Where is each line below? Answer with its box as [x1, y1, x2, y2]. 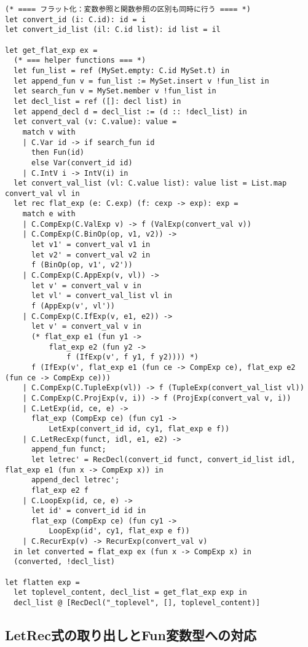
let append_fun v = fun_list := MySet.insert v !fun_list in [14, 76, 269, 85]
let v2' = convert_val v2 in [31, 250, 151, 259]
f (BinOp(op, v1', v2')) [31, 261, 133, 270]
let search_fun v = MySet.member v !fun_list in [14, 87, 216, 96]
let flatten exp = [5, 578, 80, 587]
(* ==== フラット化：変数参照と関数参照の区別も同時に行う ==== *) [5, 5, 251, 14]
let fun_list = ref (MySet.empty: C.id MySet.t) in [14, 66, 230, 75]
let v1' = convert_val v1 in [31, 240, 151, 249]
